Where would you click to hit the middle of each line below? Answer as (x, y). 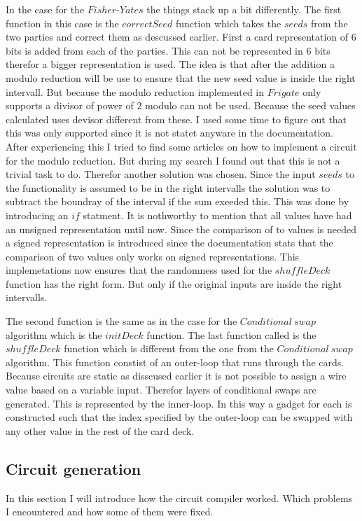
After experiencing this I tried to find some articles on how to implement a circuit (181, 146)
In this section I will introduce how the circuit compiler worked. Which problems (179, 498)
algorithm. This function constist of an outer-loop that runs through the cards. (175, 362)
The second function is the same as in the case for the (121, 321)
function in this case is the (62, 23)
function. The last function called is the (231, 334)
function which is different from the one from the (169, 348)
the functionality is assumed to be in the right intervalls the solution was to (168, 187)
